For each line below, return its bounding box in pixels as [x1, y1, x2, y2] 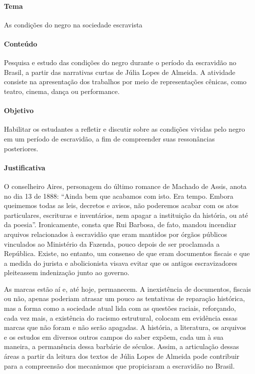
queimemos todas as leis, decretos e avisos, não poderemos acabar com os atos [4, 200, 239, 210]
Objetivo [4, 105, 34, 116]
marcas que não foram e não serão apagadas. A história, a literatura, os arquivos [4, 322, 246, 332]
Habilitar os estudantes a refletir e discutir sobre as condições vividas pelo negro [4, 124, 245, 134]
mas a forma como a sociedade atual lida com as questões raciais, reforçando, [4, 303, 236, 313]
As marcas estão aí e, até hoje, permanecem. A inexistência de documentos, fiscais [4, 283, 251, 294]
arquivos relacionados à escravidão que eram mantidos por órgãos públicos [4, 229, 227, 239]
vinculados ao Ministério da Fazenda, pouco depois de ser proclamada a [4, 238, 220, 249]
